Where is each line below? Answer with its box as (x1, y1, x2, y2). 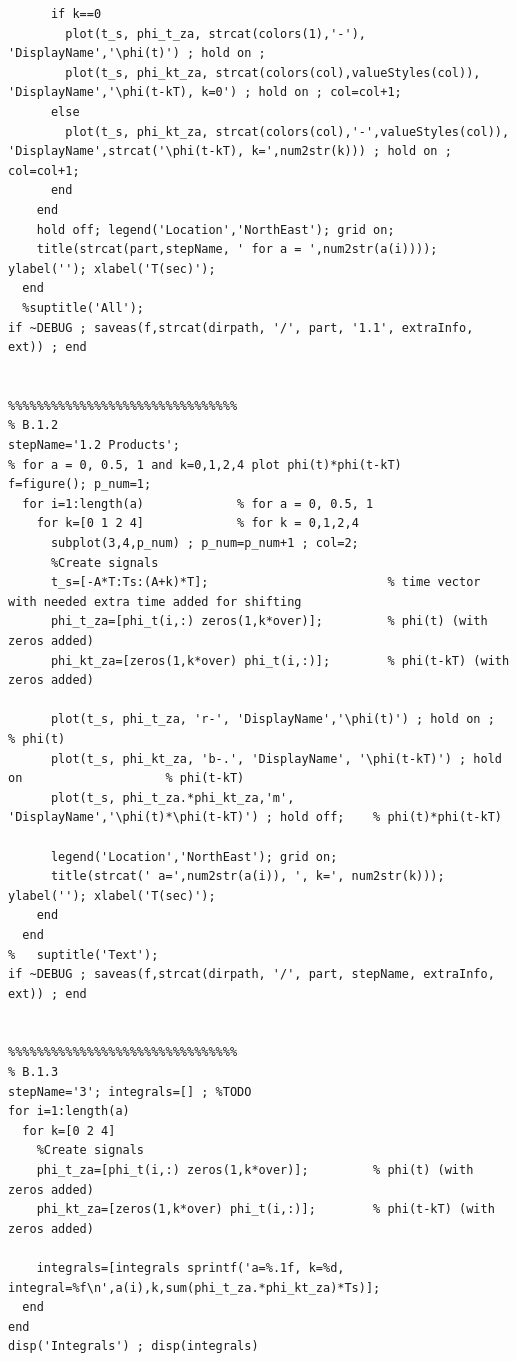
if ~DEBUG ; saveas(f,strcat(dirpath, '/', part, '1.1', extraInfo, (8, 320, 474, 335)
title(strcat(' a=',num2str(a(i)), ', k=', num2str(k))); (50, 869, 445, 884)
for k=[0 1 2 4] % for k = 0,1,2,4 (36, 516, 359, 531)
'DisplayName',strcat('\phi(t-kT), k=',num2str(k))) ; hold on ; (8, 144, 452, 159)
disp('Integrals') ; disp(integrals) (8, 1339, 259, 1354)
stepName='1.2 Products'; (8, 438, 180, 453)
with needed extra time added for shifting (8, 594, 302, 609)
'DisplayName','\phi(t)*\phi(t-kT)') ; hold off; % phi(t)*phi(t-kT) (8, 810, 502, 825)
